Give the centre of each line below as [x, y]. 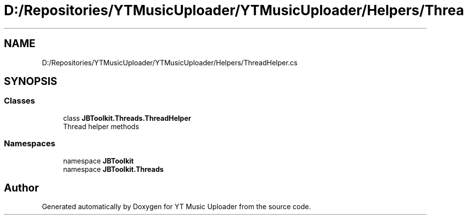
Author [21, 188]
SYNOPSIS [31, 82]
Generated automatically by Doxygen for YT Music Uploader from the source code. [176, 207]
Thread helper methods [101, 126]
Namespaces [30, 144]
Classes [20, 101]
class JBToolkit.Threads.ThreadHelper [127, 118]
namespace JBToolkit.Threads [113, 169]
